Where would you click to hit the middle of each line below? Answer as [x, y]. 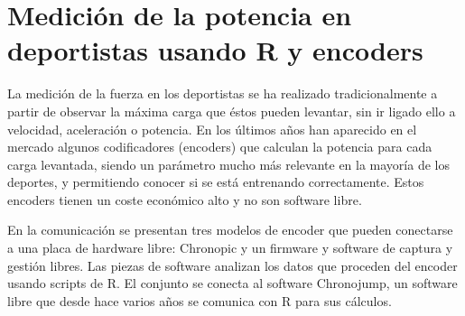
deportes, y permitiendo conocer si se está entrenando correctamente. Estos [216, 182]
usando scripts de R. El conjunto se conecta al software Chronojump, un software [232, 283]
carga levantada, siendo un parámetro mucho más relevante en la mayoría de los [228, 164]
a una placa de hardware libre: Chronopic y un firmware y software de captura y [230, 248]
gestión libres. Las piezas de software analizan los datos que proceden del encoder [232, 265]
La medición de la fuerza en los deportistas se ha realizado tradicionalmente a [223, 93]
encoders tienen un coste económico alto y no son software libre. [185, 199]
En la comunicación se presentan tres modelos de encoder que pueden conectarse [230, 230]
